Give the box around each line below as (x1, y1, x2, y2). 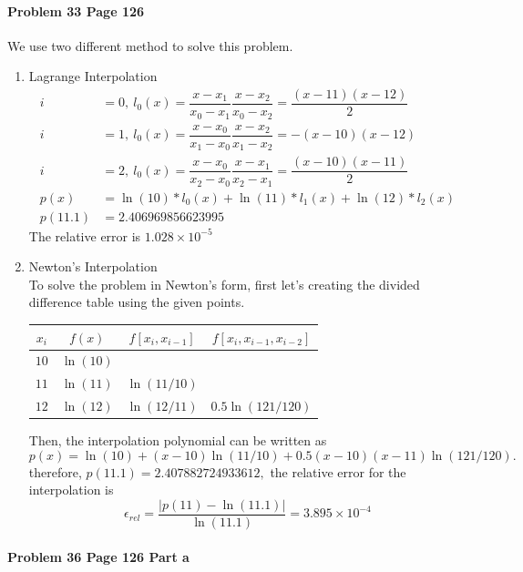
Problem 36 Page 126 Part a (7, 546, 190, 566)
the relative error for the (270, 462, 406, 481)
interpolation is (28, 480, 114, 499)
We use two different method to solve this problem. (7, 36, 293, 55)
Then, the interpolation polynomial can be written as (28, 431, 327, 450)
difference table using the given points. (28, 292, 245, 312)
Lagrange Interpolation (28, 66, 158, 86)
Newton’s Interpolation (28, 257, 158, 276)
